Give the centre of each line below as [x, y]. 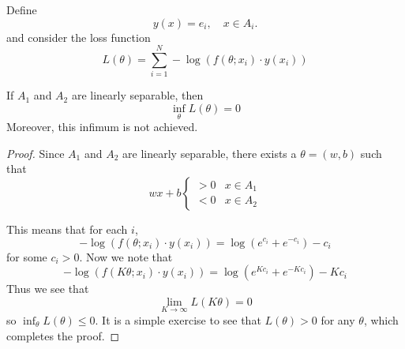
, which [381, 319]
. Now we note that [126, 256]
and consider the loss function [79, 37]
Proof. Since [36, 153]
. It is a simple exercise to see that [178, 319]
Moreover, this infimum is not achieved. [102, 127]
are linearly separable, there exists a [210, 153]
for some [27, 256]
